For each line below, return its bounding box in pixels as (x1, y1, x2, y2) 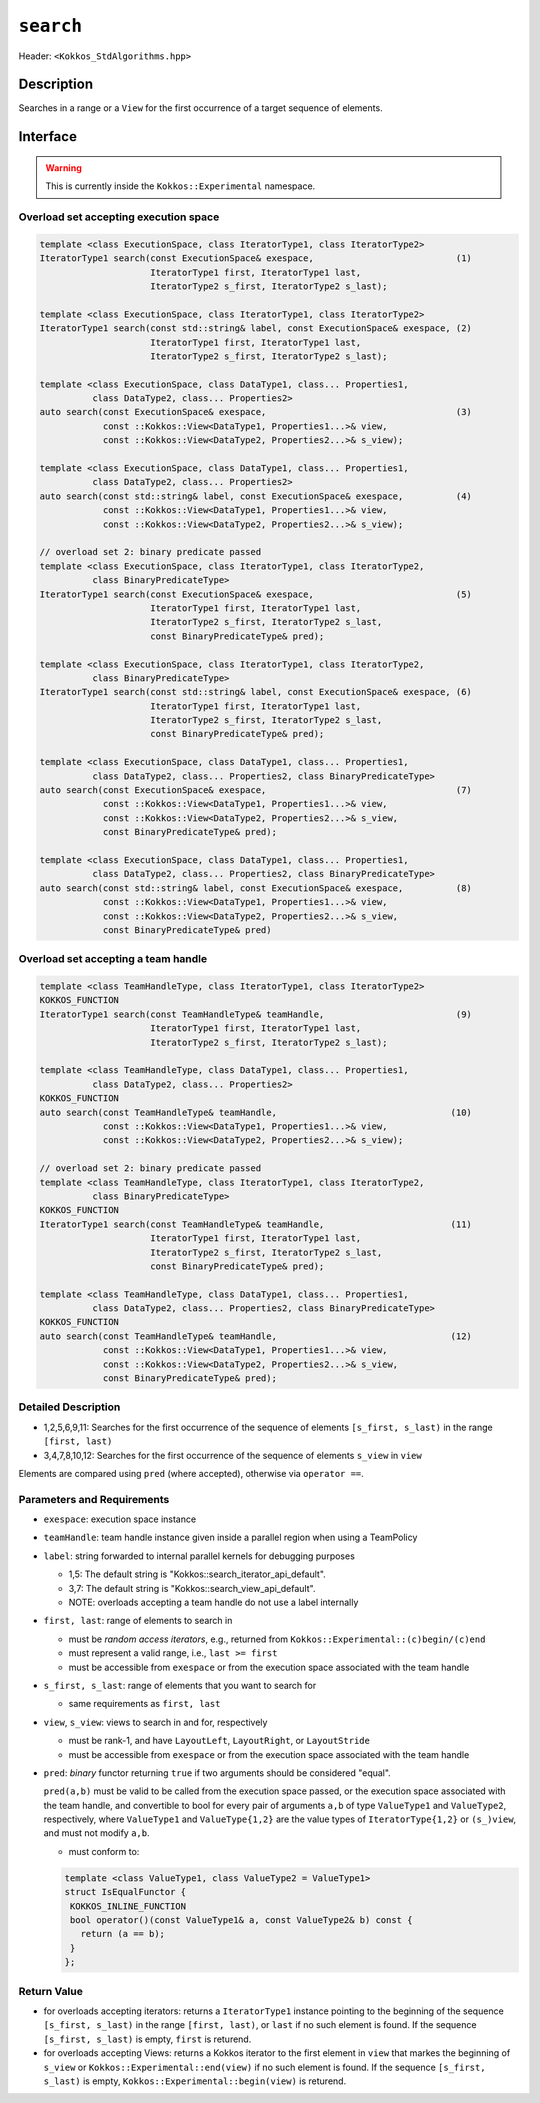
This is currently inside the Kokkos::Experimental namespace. (45, 180, 316, 192)
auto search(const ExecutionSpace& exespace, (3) (39, 406, 472, 418)
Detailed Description (18, 1400, 121, 1414)
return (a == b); (80, 1928, 165, 1940)
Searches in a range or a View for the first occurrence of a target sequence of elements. (18, 102, 384, 114)
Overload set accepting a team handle (18, 952, 208, 966)
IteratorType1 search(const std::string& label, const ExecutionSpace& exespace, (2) (39, 323, 472, 334)
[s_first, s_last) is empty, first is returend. (43, 2033, 252, 2045)
